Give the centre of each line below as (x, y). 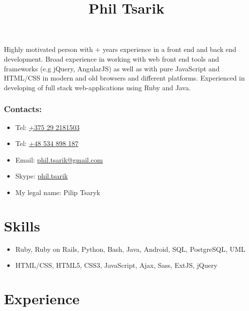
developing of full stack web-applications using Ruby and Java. (98, 87)
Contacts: (23, 109)
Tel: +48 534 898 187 (47, 143)
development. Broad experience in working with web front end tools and (112, 58)
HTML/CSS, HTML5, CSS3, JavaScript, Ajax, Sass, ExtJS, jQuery (116, 265)
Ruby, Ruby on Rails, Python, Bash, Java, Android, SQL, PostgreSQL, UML (130, 249)
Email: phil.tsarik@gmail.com (59, 159)
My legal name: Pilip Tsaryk (58, 192)
